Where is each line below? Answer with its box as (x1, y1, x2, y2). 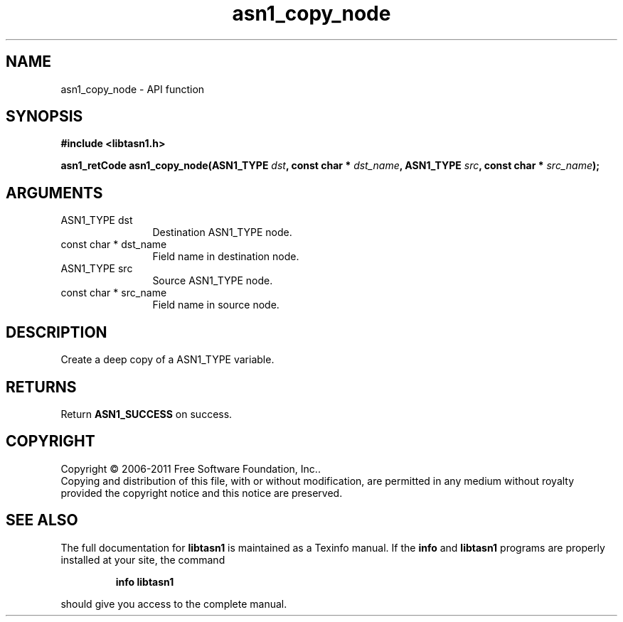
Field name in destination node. (152, 250, 299, 263)
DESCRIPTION (6, 323, 107, 341)
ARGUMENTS (6, 183, 103, 202)
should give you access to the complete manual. (60, 597, 287, 610)
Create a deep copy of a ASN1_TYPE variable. (60, 353, 275, 366)
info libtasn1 (115, 575, 174, 588)
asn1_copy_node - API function (60, 82, 205, 95)
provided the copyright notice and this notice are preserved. (60, 486, 343, 499)
